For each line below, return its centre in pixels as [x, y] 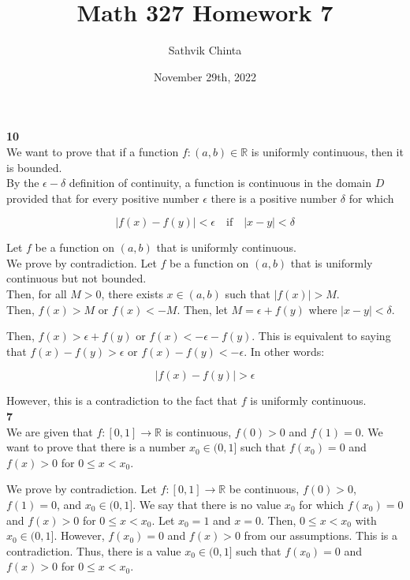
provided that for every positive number [103, 198]
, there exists [132, 294]
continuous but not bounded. [76, 278]
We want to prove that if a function [93, 151]
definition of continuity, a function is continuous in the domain [220, 183]
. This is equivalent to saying [321, 336]
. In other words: [284, 351]
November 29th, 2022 [205, 76]
